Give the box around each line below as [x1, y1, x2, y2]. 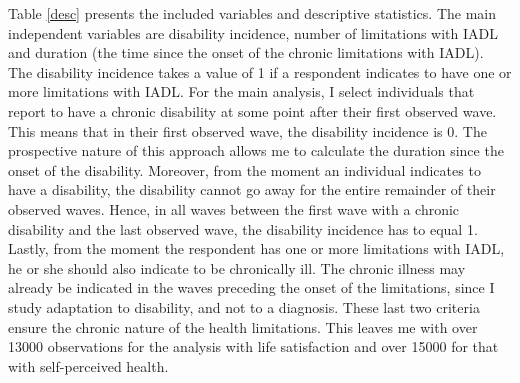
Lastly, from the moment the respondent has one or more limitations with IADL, [8, 238, 505, 259]
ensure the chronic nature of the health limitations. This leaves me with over [8, 316, 478, 337]
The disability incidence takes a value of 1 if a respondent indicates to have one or [8, 61, 512, 82]
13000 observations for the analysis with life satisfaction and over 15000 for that [8, 336, 499, 357]
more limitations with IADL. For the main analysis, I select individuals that [8, 81, 475, 102]
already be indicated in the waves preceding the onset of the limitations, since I [8, 277, 495, 298]
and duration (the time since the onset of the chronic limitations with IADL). [8, 42, 484, 63]
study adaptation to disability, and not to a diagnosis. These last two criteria [8, 296, 480, 317]
